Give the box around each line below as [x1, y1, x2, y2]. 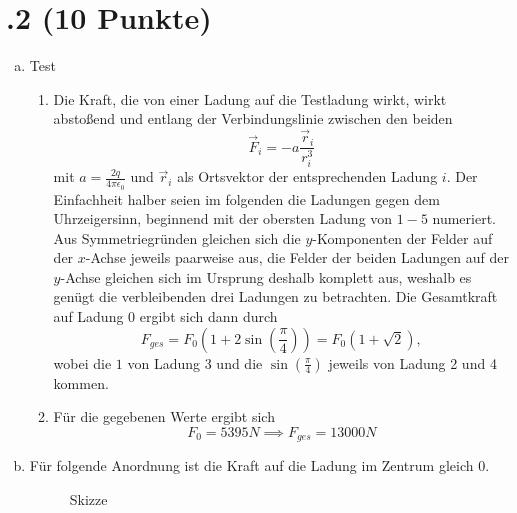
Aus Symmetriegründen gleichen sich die [53, 227, 301, 248]
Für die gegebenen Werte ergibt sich [53, 406, 275, 427]
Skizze [69, 488, 108, 509]
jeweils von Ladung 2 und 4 [328, 352, 497, 373]
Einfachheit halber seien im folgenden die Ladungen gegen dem [53, 188, 440, 209]
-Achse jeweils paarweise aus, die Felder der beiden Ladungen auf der [85, 247, 509, 268]
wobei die [53, 352, 112, 373]
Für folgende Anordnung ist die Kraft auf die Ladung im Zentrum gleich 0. [29, 455, 490, 476]
